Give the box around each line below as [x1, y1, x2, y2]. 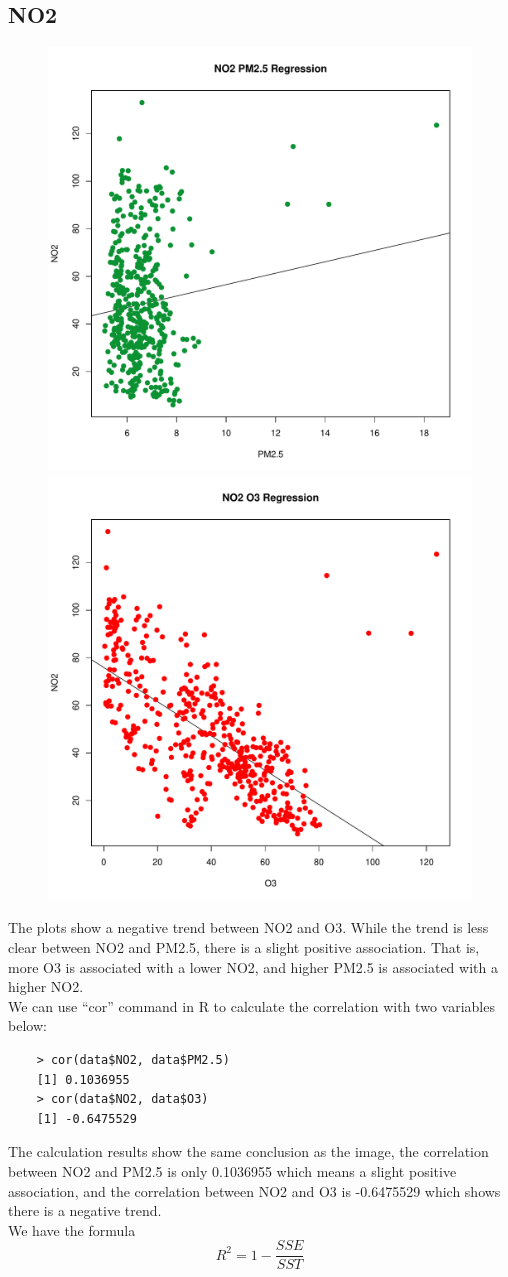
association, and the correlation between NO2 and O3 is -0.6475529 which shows [8, 1180, 501, 1201]
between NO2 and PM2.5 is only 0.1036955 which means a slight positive [8, 1160, 457, 1181]
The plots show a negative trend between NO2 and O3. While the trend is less [8, 917, 489, 938]
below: [8, 1015, 47, 1036]
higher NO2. [8, 976, 84, 997]
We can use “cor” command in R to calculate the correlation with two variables [8, 995, 495, 1016]
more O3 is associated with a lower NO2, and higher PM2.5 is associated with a [8, 956, 498, 977]
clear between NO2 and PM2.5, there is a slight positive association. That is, [8, 936, 480, 957]
